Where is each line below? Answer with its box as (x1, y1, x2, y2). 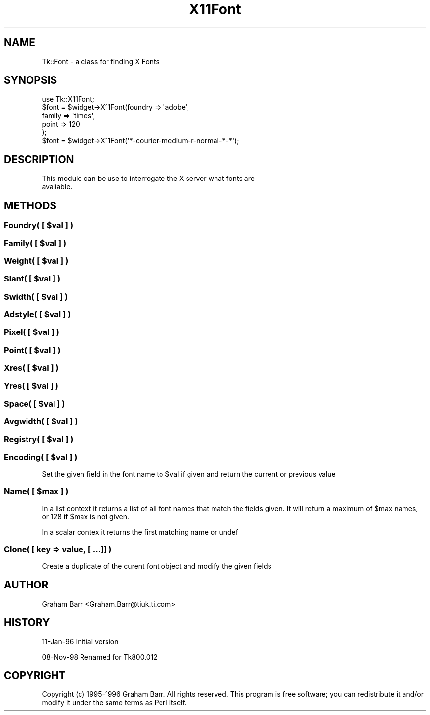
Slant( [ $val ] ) (4, 274, 61, 284)
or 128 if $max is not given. (42, 512, 129, 521)
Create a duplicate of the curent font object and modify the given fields (42, 562, 271, 570)
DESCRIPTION (4, 153, 74, 166)
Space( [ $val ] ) (4, 398, 65, 409)
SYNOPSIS (4, 74, 57, 87)
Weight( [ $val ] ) (4, 255, 69, 266)
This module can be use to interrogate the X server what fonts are (42, 174, 255, 183)
